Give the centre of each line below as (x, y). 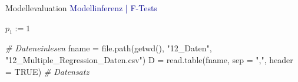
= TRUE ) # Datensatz (47, 71)
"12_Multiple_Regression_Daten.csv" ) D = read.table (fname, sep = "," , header (149, 59)
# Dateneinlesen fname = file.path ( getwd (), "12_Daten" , (109, 48)
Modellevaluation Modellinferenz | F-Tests (81, 8)
